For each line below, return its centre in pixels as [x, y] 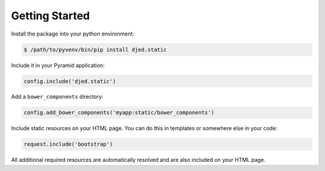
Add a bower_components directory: [57, 97]
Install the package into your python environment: [73, 34]
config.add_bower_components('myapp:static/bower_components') [119, 113]
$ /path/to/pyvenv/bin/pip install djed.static [95, 49]
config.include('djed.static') [70, 81]
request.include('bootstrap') [68, 144]
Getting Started [51, 16]
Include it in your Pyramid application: [58, 65]
